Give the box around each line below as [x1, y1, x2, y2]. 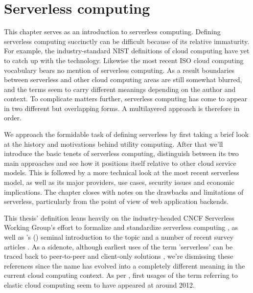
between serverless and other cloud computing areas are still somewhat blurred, [4, 74, 242, 85]
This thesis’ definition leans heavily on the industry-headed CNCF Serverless [4, 212, 234, 223]
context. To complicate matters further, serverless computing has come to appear [4, 93, 248, 104]
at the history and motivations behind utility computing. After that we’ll [4, 138, 223, 149]
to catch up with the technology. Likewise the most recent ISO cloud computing [4, 55, 244, 65]
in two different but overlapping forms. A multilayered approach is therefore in [4, 103, 240, 113]
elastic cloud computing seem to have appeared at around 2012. [4, 279, 195, 290]
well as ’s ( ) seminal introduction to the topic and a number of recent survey [4, 232, 234, 242]
